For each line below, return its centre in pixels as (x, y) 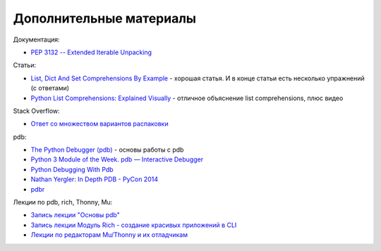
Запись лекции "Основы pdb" (75, 215)
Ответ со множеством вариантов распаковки (99, 124)
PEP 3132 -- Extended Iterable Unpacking (91, 52)
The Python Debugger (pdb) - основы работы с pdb (107, 150)
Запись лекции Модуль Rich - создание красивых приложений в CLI (134, 225)
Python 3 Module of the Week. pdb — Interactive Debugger (117, 159)
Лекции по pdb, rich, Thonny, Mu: (63, 202)
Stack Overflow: (36, 111)
